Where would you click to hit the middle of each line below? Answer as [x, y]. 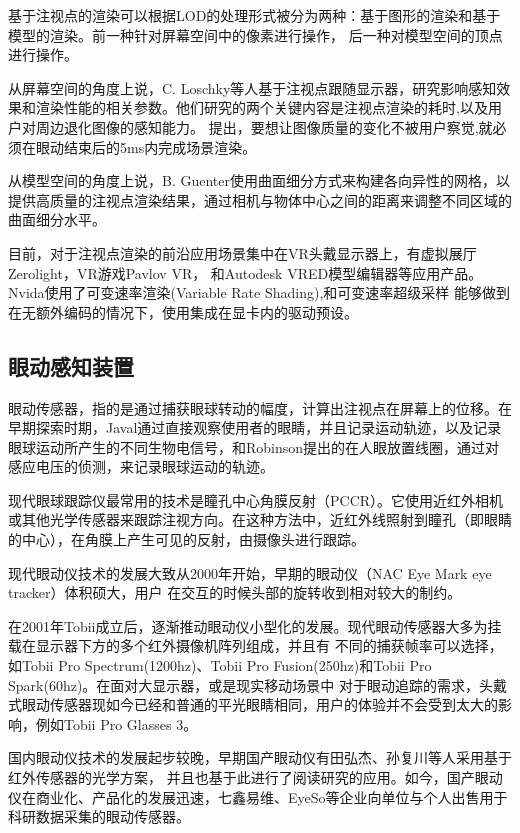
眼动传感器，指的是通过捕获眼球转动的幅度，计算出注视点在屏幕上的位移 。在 [260, 407]
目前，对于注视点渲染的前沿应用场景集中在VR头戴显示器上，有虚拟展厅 [242, 252]
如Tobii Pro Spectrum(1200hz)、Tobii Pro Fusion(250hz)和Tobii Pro [220, 665]
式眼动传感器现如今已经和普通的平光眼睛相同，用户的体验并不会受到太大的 [253, 704]
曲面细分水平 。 [57, 219]
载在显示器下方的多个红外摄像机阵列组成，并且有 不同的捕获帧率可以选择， [255, 645]
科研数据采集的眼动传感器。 [99, 816]
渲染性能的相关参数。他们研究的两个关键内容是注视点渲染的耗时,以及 [261, 107]
